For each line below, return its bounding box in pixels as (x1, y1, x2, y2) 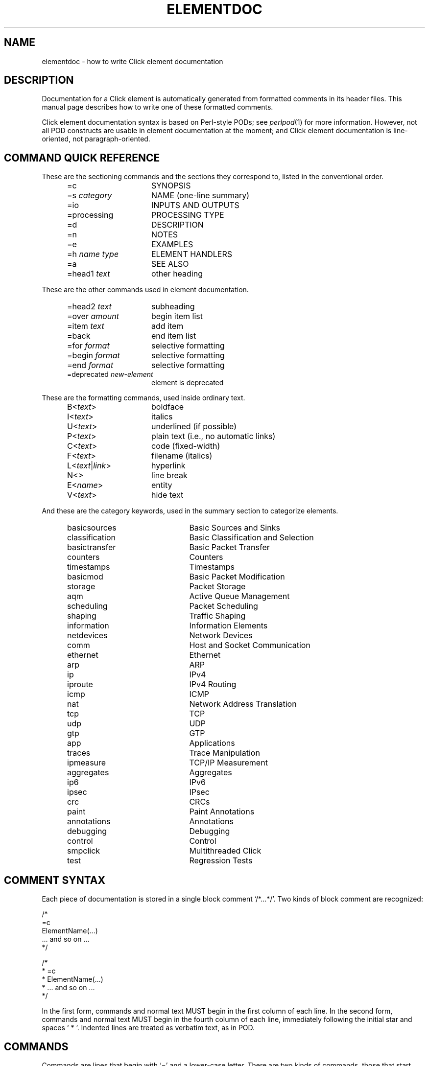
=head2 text (67, 301, 112, 312)
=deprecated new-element (67, 370, 153, 379)
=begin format (67, 350, 120, 361)
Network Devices (189, 630, 253, 641)
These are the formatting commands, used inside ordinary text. (42, 394, 245, 402)
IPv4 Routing (189, 679, 237, 690)
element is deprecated (151, 378, 224, 387)
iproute (67, 679, 93, 690)
